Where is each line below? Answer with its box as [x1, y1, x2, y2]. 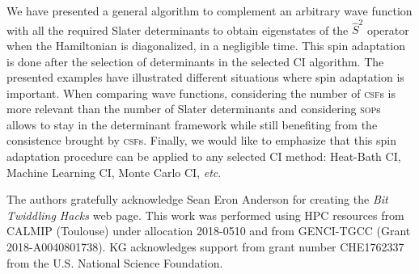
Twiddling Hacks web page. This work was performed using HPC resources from [6, 206, 404, 223]
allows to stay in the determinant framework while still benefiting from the [6, 116, 378, 133]
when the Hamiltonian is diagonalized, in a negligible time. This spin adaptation [6, 36, 405, 53]
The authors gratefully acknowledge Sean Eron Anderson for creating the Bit [6, 191, 388, 208]
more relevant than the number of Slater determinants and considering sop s [6, 100, 381, 117]
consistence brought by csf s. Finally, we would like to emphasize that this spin [6, 132, 396, 149]
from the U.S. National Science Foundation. [6, 254, 223, 271]
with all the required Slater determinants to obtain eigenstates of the [6, 21, 349, 38]
